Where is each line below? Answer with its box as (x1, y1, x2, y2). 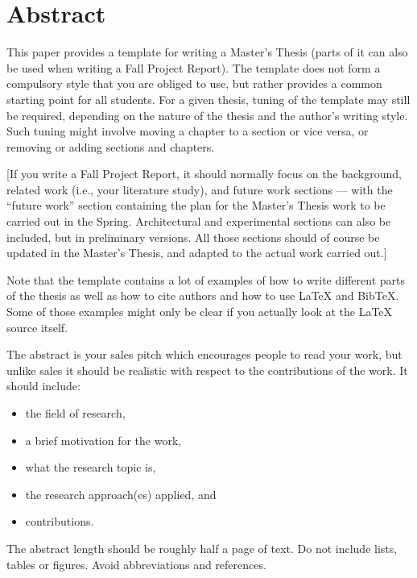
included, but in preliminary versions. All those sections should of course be (6, 228, 380, 245)
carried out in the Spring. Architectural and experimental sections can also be (6, 213, 391, 230)
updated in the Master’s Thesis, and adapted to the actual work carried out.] (6, 244, 387, 261)
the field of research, (25, 405, 126, 421)
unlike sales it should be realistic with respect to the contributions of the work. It (6, 361, 408, 378)
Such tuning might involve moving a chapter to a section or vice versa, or (6, 123, 369, 139)
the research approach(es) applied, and (25, 485, 217, 502)
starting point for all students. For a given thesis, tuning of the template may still (6, 90, 411, 107)
